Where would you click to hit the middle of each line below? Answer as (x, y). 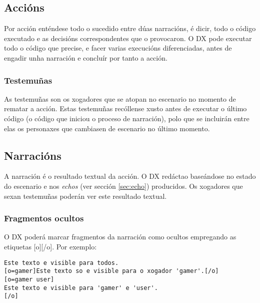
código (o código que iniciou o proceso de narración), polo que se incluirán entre (127, 118)
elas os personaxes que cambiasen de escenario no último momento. (107, 128)
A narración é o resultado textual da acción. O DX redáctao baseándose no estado (130, 176)
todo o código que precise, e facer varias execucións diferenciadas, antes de (118, 48)
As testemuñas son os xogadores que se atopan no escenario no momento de (120, 98)
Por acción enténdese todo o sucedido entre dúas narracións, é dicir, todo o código (130, 28)
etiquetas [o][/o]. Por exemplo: (50, 246)
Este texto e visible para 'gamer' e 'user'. (81, 288)
